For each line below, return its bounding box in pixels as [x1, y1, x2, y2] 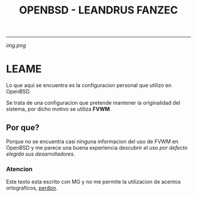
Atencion [6, 165, 33, 173]
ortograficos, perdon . [6, 185, 57, 192]
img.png [6, 42, 26, 49]
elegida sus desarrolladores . [6, 150, 76, 157]
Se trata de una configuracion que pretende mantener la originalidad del [6, 99, 181, 106]
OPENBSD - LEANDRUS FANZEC [19, 4, 178, 17]
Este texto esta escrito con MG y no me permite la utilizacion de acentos [6, 178, 181, 185]
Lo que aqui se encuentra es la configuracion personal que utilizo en [6, 82, 172, 89]
